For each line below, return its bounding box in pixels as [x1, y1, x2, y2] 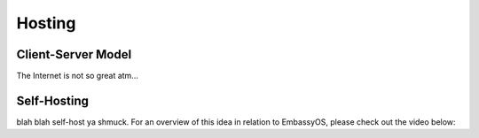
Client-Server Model [16, 47, 132, 62]
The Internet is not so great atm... [16, 71, 139, 81]
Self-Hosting [16, 93, 89, 108]
